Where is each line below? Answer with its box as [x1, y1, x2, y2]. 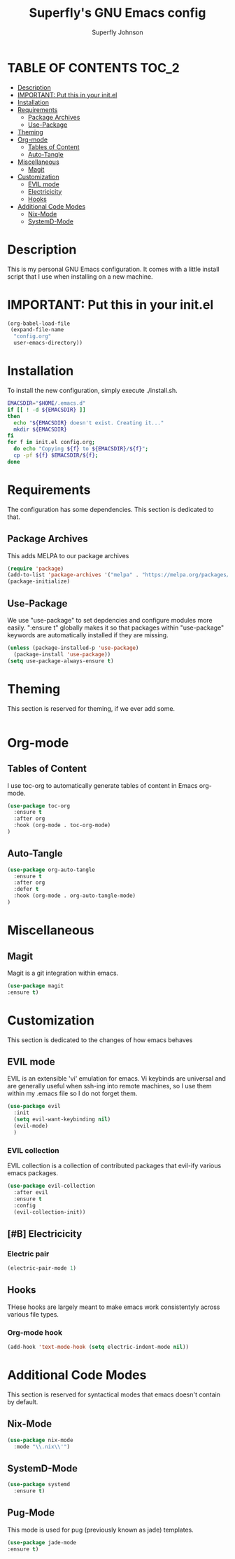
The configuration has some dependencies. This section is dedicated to [7, 505, 215, 513]
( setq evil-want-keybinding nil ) [13, 1116, 111, 1123]
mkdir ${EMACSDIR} [13, 426, 68, 433]
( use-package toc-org [7, 802, 71, 810]
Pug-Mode [7, 1507, 55, 1519]
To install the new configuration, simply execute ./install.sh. [7, 387, 178, 394]
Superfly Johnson [92, 28, 143, 36]
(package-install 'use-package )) [13, 651, 111, 658]
